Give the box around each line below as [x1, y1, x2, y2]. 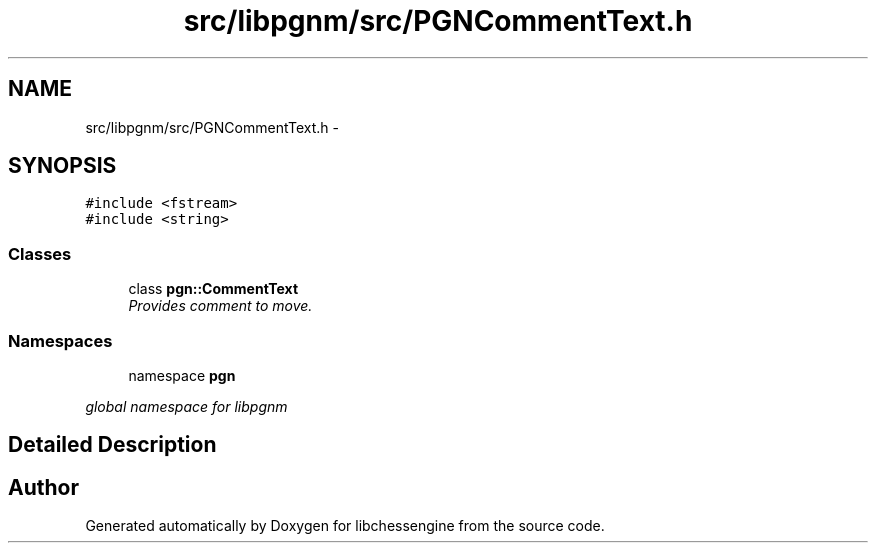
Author [8, 474, 79, 500]
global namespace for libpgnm [85, 397, 288, 415]
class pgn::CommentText [128, 280, 299, 298]
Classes [8, 243, 72, 264]
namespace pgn [128, 366, 236, 384]
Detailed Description [8, 432, 217, 458]
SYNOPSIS [8, 153, 117, 179]
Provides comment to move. [128, 297, 313, 315]
